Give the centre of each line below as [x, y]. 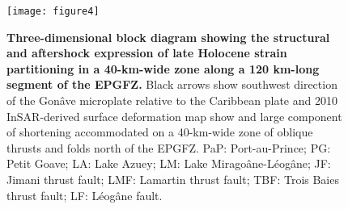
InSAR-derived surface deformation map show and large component [174, 116]
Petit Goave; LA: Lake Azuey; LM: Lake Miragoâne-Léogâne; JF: [169, 163]
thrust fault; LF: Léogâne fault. [85, 195]
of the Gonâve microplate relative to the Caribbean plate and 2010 [172, 100]
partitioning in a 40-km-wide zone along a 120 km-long [163, 68]
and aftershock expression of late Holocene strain [147, 53]
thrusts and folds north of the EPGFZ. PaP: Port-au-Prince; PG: [169, 147]
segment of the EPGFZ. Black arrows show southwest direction [172, 84]
